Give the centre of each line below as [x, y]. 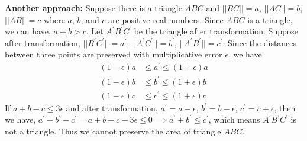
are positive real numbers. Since [166, 19]
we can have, [28, 31]
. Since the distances [260, 42]
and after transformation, [112, 108]
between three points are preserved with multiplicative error [114, 54]
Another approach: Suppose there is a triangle [93, 8]
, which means [234, 119]
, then [285, 108]
